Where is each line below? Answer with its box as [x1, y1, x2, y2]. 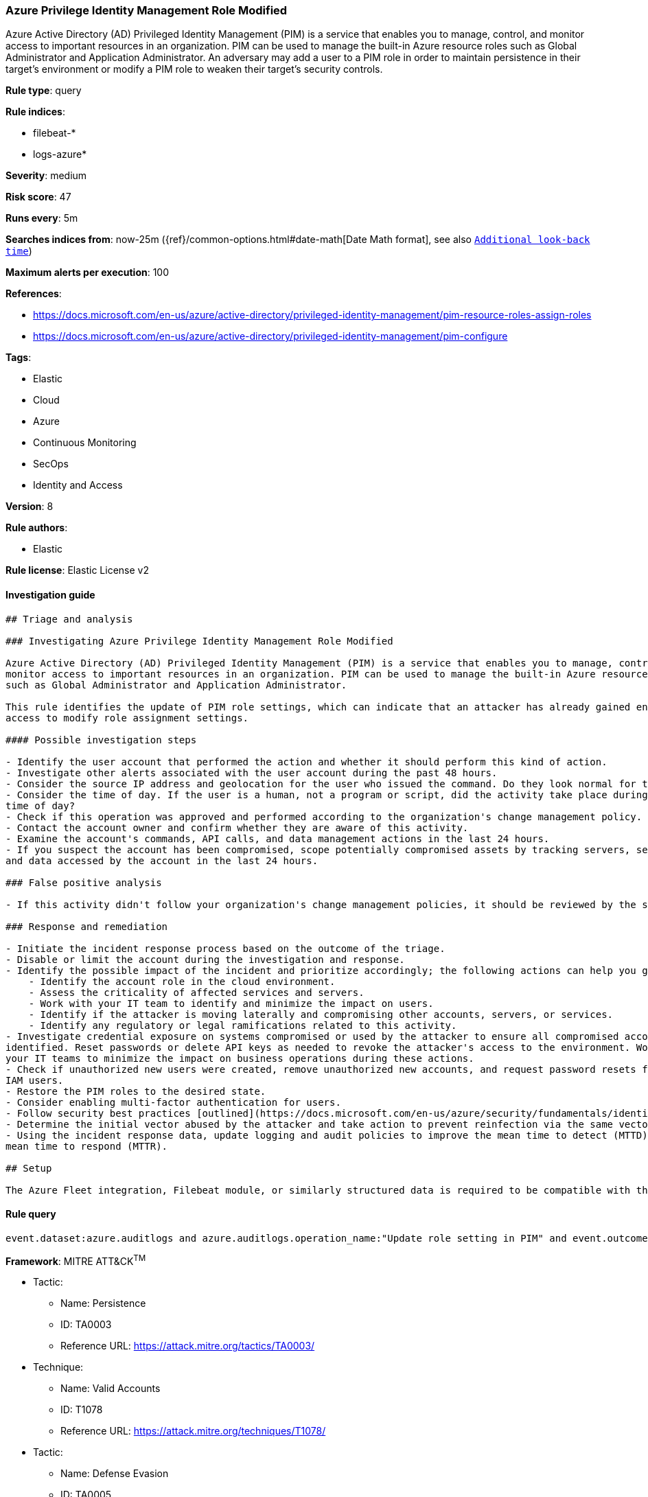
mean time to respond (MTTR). [5, 1140, 168, 1152]
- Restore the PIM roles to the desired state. [5, 1085, 266, 1097]
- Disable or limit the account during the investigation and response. [5, 953, 405, 965]
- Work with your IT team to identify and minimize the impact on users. [28, 997, 434, 1009]
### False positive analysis [5, 877, 162, 888]
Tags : [5, 351, 32, 364]
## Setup [5, 1162, 52, 1174]
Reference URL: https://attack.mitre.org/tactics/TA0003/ [60, 1340, 315, 1352]
